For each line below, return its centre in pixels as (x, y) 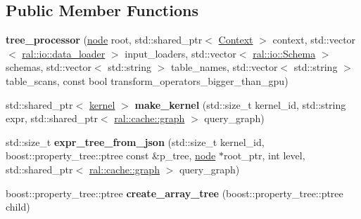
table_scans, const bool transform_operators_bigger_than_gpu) (147, 80)
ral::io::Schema (284, 53)
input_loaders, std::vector (180, 53)
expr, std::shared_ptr (52, 118)
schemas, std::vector (49, 67)
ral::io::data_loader (64, 53)
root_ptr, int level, (264, 155)
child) (18, 207)
